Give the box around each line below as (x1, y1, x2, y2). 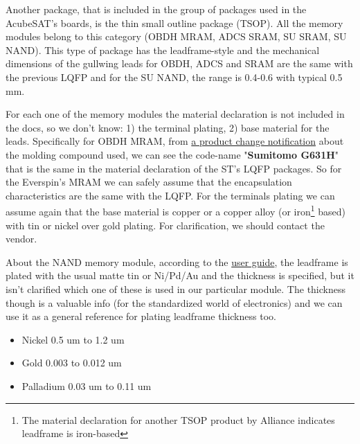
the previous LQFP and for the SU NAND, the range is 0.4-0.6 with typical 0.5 (6, 69, 343, 84)
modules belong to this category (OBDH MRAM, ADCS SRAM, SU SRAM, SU (6, 29, 347, 44)
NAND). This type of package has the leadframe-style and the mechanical (6, 42, 320, 57)
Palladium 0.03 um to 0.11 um (21, 378, 152, 393)
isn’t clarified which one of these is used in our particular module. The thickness (6, 281, 346, 296)
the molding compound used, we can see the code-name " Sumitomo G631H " (6, 147, 339, 161)
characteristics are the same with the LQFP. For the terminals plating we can (6, 188, 335, 202)
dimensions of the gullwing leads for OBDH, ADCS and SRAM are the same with (6, 56, 353, 71)
